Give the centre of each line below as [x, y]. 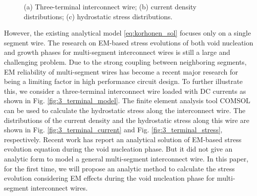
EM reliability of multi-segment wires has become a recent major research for [121, 71]
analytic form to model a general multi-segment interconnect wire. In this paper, [126, 158]
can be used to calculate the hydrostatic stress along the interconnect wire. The [125, 110]
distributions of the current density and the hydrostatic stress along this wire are [127, 120]
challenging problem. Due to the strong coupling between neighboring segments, [125, 61]
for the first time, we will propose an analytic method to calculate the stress [120, 168]
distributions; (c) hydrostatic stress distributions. [98, 16]
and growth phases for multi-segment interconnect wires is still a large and [117, 52]
